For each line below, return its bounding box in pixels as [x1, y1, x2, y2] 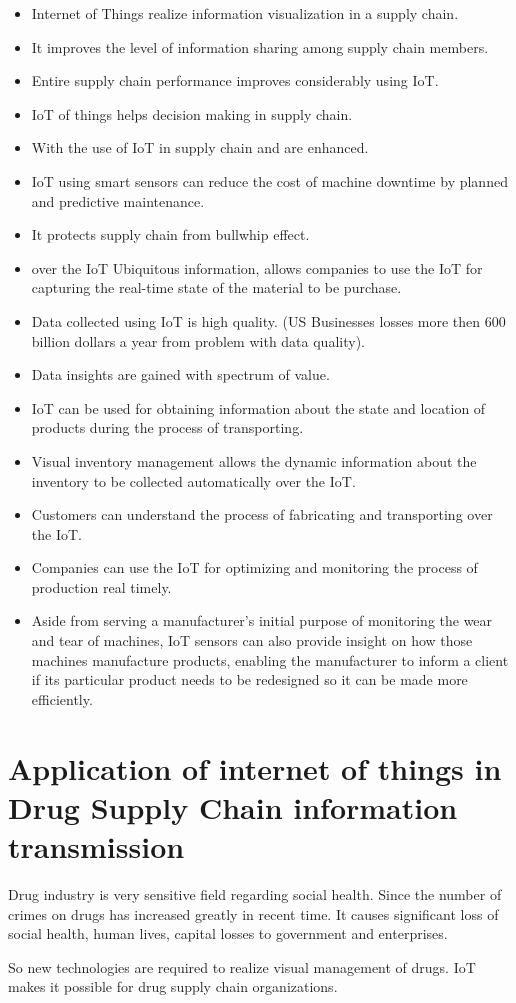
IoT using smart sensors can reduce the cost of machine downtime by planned [31, 170, 508, 191]
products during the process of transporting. [31, 417, 304, 438]
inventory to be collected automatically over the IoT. [31, 470, 356, 491]
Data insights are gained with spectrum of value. [31, 364, 330, 385]
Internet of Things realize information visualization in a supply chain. [31, 3, 459, 23]
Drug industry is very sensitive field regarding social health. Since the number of [8, 883, 502, 904]
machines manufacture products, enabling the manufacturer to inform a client [31, 649, 509, 670]
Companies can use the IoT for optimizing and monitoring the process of [31, 557, 478, 578]
